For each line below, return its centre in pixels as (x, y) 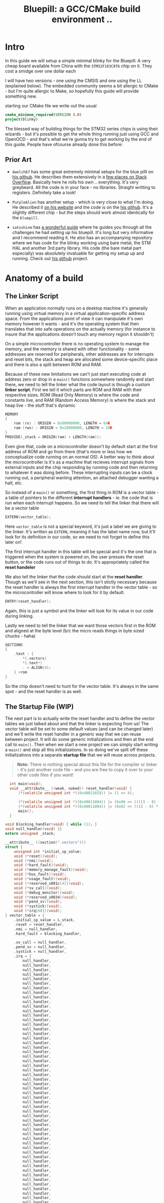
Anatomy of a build (44, 278)
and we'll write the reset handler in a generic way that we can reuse (73, 734)
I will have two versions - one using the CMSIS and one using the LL (73, 80)
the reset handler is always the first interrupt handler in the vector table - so (81, 587)
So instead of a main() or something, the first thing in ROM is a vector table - (82, 492)
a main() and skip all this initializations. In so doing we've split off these (76, 750)
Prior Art (18, 160)
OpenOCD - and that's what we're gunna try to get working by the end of (79, 139)
